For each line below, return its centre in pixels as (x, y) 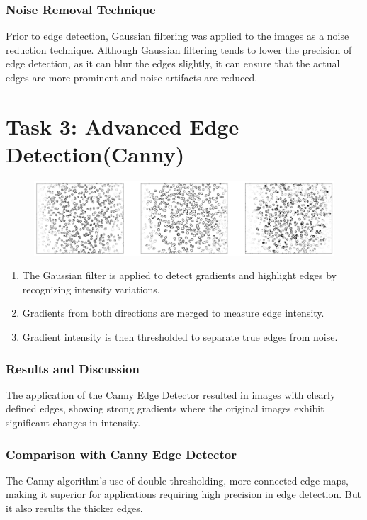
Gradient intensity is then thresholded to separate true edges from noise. (180, 337)
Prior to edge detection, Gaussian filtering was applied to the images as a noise (177, 36)
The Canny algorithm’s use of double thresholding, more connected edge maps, (177, 480)
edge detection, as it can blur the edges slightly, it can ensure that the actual (173, 63)
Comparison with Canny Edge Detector (121, 454)
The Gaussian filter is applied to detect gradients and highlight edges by (179, 275)
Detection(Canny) (95, 153)
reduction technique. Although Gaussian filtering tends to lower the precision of (179, 49)
